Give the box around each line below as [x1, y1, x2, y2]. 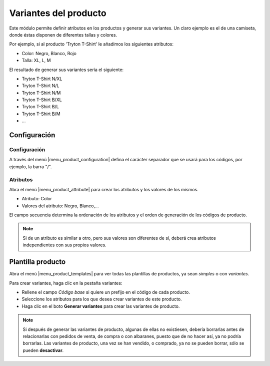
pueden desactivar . [22, 347, 64, 353]
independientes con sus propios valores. [22, 242, 107, 248]
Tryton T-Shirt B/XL [21, 97, 62, 103]
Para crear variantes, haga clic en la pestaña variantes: [9, 280, 122, 286]
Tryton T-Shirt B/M [21, 111, 60, 117]
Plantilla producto [9, 258, 66, 266]
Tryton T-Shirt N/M [21, 90, 61, 96]
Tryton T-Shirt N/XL [21, 76, 62, 82]
